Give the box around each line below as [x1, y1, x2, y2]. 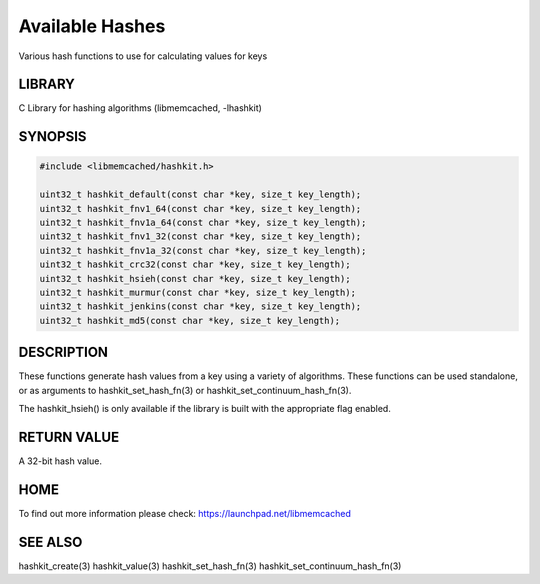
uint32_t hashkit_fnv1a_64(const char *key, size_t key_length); [39, 217, 367, 229]
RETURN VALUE [18, 428, 120, 445]
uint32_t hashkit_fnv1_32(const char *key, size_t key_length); [39, 231, 362, 242]
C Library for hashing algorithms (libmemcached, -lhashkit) [18, 102, 262, 114]
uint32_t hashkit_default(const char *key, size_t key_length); [39, 189, 362, 200]
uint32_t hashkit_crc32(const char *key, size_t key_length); [39, 259, 351, 270]
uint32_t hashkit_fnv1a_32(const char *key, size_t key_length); [39, 245, 367, 256]
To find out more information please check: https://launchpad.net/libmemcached [18, 507, 352, 519]
